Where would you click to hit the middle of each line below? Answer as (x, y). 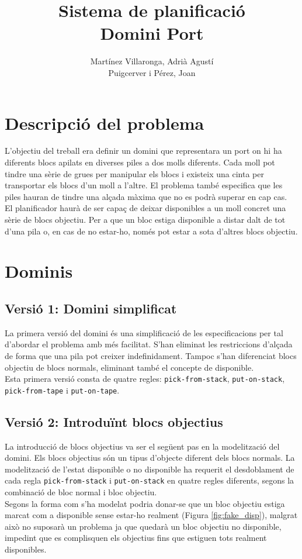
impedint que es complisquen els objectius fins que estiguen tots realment (136, 538)
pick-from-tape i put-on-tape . (62, 390)
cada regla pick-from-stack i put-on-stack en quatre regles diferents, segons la (150, 480)
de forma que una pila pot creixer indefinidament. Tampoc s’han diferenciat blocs (151, 355)
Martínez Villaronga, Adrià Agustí (152, 61)
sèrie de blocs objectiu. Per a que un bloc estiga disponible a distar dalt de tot (145, 219)
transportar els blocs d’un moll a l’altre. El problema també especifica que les (144, 185)
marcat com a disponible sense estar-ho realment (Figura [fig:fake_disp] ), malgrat (151, 515)
